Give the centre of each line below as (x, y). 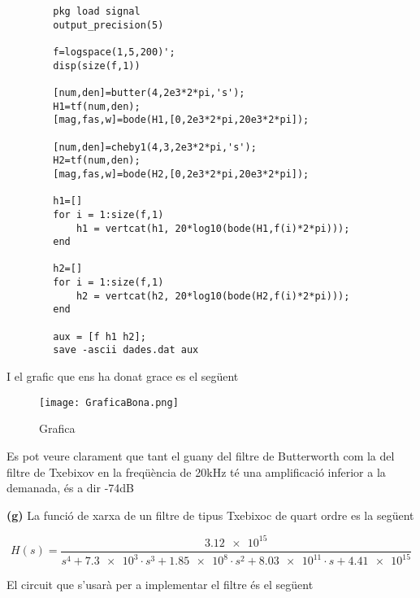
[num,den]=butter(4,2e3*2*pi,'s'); (149, 92)
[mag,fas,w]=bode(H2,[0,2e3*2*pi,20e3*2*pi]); (181, 174)
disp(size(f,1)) (97, 65)
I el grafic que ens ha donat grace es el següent (123, 376)
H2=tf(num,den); (97, 161)
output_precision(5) (108, 25)
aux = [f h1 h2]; (100, 336)
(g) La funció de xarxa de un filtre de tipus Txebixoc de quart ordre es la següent (210, 515)
